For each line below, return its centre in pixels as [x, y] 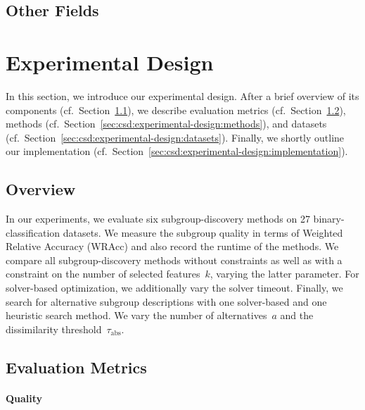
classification [33, 232]
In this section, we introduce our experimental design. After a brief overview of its [182, 95]
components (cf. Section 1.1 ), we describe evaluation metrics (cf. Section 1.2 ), [176, 110]
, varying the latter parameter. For [284, 274]
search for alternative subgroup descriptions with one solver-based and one [166, 301]
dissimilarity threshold [54, 329]
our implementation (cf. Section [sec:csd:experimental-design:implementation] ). [177, 151]
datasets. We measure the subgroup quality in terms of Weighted [203, 232]
